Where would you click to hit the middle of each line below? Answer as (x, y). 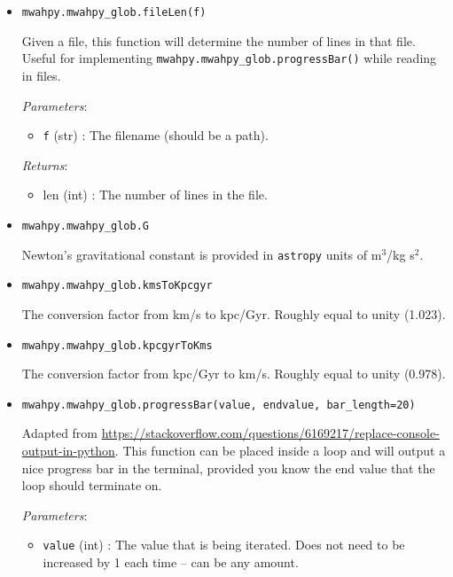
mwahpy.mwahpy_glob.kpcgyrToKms (117, 345)
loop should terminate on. (92, 485)
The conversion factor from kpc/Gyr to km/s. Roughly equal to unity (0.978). (234, 374)
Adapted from (60, 433)
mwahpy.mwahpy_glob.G (85, 226)
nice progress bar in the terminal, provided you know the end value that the (228, 468)
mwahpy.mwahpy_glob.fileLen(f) (114, 12)
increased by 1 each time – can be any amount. (171, 562)
